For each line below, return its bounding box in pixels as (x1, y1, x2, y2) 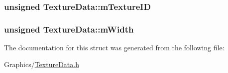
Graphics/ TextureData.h (4, 59, 79, 69)
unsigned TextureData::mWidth (4, 23, 134, 35)
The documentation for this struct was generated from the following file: (4, 42, 225, 53)
